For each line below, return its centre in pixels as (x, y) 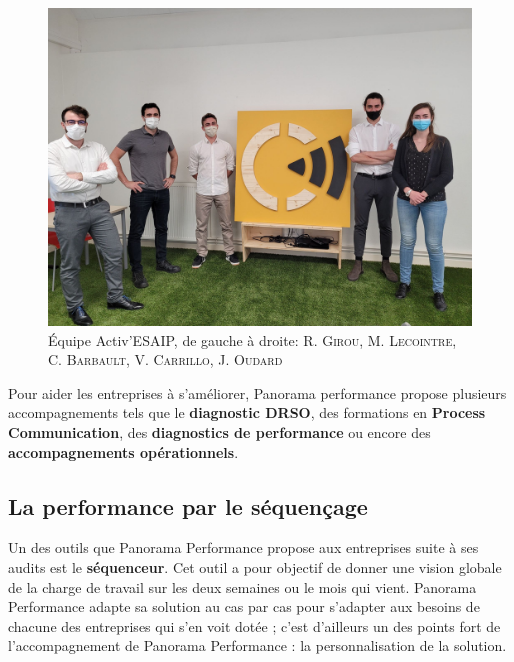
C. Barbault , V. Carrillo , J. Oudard (165, 359)
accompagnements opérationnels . (123, 451)
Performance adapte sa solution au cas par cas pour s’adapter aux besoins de (244, 606)
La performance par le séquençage (188, 505)
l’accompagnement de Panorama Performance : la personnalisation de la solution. (257, 645)
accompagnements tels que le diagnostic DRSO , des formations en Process (247, 412)
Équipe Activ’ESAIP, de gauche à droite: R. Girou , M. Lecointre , (252, 339)
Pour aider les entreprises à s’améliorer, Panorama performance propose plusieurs (257, 392)
